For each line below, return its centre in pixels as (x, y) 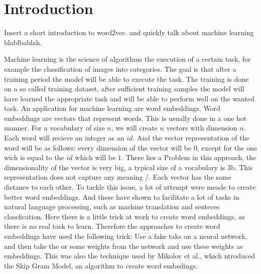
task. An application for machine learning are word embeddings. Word (112, 108)
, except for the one (227, 147)
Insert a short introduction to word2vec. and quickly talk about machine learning (129, 32)
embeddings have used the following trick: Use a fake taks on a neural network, (126, 236)
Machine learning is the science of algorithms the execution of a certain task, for (127, 59)
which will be (95, 157)
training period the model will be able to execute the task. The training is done (126, 79)
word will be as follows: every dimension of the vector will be (98, 147)
